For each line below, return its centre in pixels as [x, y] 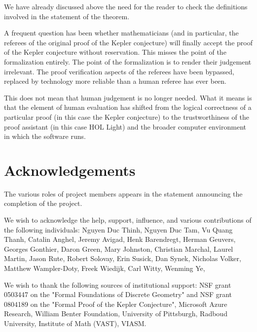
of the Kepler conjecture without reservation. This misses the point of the [115, 52]
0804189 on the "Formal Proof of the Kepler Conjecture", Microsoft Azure [116, 304]
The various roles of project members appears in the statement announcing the [123, 193]
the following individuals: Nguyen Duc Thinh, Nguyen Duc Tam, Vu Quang [118, 229]
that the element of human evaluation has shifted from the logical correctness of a [128, 107]
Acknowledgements [70, 170]
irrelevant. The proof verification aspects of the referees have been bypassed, [119, 71]
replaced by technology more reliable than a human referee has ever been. [115, 81]
